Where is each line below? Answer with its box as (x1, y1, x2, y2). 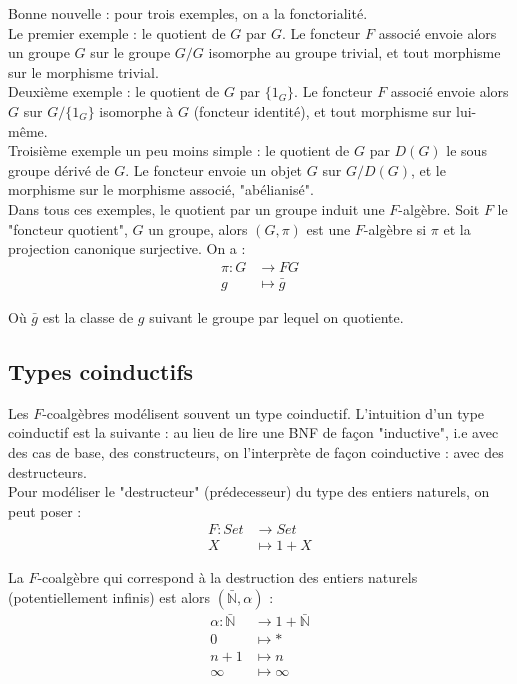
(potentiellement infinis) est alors (8, 587, 211, 608)
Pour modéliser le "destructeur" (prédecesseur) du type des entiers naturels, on (8, 481, 490, 502)
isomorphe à (99, 100, 174, 121)
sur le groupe (90, 42, 171, 63)
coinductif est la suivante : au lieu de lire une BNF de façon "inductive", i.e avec (8, 422, 499, 443)
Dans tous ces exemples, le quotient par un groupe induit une (8, 198, 385, 219)
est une (306, 218, 351, 239)
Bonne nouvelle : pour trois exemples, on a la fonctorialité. (8, 3, 368, 23)
